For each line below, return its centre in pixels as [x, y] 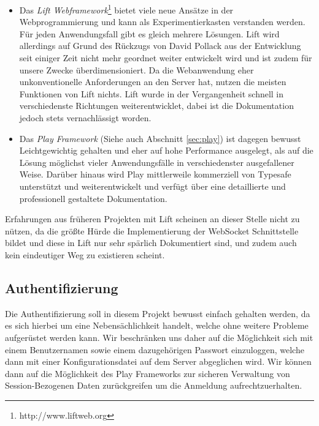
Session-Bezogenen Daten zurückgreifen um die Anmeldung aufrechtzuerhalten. [154, 385]
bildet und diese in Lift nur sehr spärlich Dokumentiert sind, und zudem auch [151, 243]
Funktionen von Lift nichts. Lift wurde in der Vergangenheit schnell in [152, 93]
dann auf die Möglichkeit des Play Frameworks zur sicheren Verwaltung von [148, 373]
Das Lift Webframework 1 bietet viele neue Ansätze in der [126, 9]
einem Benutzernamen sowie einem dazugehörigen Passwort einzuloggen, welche [155, 349]
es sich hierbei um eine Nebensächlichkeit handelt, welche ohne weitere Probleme [157, 325]
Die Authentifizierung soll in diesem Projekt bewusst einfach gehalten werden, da [158, 313]
